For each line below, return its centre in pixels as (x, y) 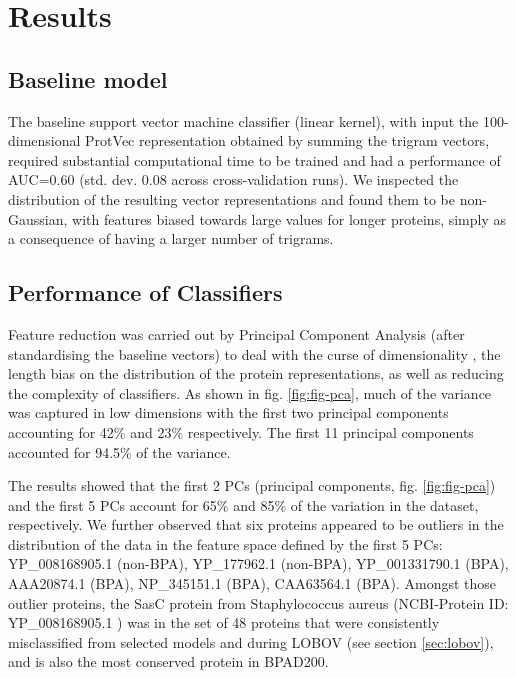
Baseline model (88, 78)
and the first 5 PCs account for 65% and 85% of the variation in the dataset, (243, 504)
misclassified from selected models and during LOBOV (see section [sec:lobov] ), (251, 641)
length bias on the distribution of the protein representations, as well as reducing (256, 373)
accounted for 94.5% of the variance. (119, 451)
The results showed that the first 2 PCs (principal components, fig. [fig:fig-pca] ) (252, 485)
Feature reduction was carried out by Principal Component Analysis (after (236, 333)
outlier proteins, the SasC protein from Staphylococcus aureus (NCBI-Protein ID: (258, 602)
